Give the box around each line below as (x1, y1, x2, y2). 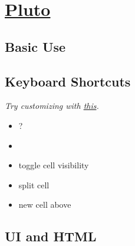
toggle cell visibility (18, 159, 89, 171)
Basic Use (5, 37, 66, 55)
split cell (18, 178, 50, 191)
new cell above (18, 198, 71, 211)
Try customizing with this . (5, 99, 99, 112)
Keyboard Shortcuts (5, 72, 131, 90)
